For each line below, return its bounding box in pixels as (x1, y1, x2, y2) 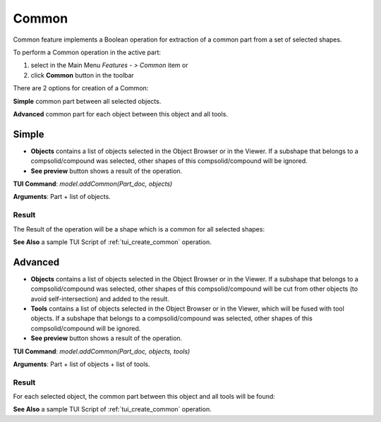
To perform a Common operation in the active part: (13, 48, 162, 56)
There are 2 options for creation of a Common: (13, 84, 149, 92)
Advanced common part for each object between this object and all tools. (13, 109, 229, 118)
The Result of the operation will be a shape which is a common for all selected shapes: (13, 224, 265, 233)
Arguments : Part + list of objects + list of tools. (13, 360, 150, 368)
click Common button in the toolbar (30, 71, 134, 79)
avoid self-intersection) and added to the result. (30, 294, 169, 303)
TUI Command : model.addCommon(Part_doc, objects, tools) (13, 346, 190, 356)
